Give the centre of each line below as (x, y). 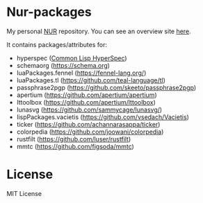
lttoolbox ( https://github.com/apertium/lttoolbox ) (86, 102)
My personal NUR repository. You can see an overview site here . (99, 31)
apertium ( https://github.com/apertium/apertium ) (87, 95)
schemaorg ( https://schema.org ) (63, 65)
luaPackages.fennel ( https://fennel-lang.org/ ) (81, 73)
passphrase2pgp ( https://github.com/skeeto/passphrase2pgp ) (106, 87)
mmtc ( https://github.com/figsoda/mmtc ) (75, 146)
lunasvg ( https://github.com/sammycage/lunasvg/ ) (89, 109)
